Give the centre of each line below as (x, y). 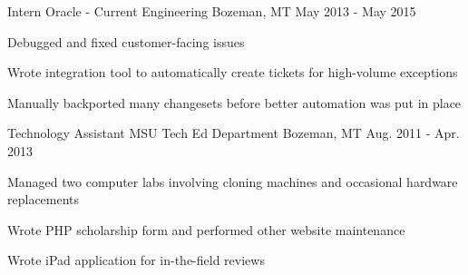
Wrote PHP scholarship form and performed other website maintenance (206, 229)
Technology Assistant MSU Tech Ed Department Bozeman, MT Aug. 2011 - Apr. (234, 133)
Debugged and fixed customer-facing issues (126, 41)
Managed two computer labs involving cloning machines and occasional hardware (233, 181)
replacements (44, 199)
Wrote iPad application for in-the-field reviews (136, 260)
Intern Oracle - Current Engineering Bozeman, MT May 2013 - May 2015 (212, 11)
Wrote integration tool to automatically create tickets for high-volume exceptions (233, 72)
